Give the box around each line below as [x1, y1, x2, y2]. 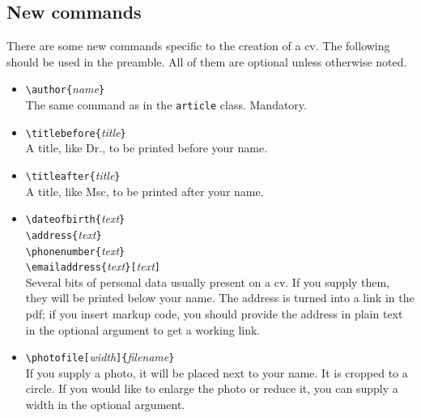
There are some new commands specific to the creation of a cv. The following [6, 37, 390, 54]
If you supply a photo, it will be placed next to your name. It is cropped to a [25, 364, 408, 381]
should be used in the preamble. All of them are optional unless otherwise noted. [6, 53, 407, 70]
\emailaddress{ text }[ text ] [25, 258, 160, 275]
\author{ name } [25, 80, 105, 97]
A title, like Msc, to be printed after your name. [25, 182, 264, 199]
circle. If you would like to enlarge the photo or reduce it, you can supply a [25, 380, 398, 397]
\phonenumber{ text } [25, 241, 125, 258]
